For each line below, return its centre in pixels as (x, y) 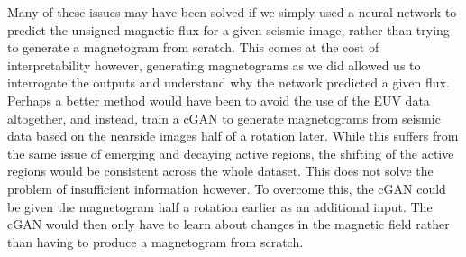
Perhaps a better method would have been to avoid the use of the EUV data (219, 100)
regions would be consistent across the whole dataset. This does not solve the (220, 171)
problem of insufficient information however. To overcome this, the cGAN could (227, 188)
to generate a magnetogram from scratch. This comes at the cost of (193, 47)
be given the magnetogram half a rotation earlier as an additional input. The (220, 206)
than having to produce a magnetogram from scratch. (155, 241)
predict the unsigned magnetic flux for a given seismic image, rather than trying (228, 29)
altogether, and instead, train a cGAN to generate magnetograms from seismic (224, 118)
